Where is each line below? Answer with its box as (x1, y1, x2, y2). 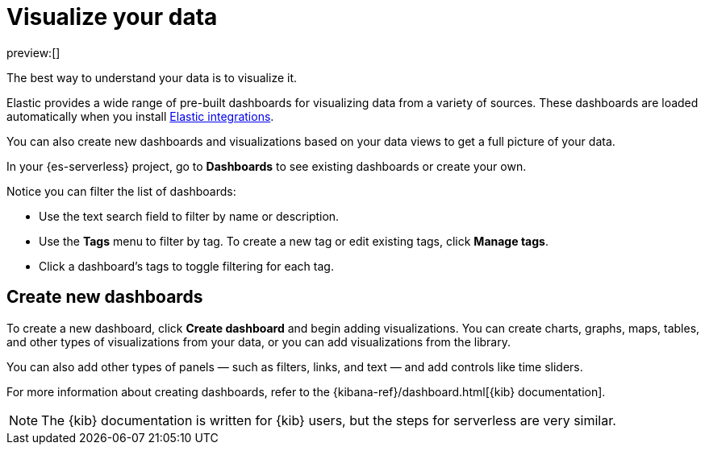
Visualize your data (6, 3, 218, 31)
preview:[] (6, 45, 60, 60)
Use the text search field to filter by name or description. (39, 209, 340, 223)
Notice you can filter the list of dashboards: (6, 184, 236, 198)
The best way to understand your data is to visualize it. (6, 70, 298, 85)
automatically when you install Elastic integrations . (6, 109, 274, 123)
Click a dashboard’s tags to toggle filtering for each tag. (39, 259, 334, 273)
